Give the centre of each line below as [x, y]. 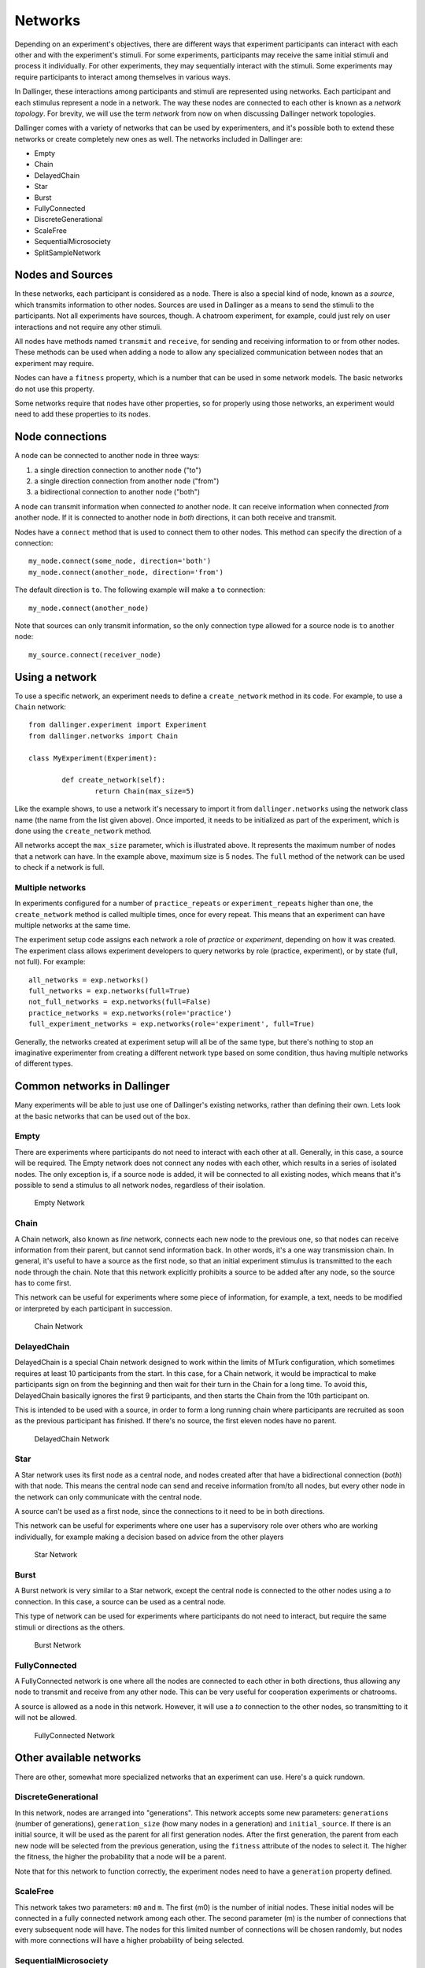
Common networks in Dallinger [92, 1086]
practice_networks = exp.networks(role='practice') [130, 1013]
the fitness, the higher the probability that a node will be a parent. [121, 1857]
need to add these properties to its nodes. [83, 414]
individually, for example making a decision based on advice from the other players [149, 1537]
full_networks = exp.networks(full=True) [109, 991]
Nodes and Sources [64, 275]
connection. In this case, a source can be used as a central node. [120, 1601]
